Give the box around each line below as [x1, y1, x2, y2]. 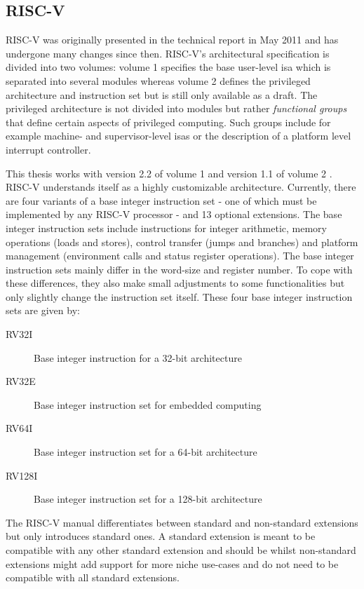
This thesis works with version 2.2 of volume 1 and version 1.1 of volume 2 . [6, 165, 332, 180]
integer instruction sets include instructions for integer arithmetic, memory [6, 220, 327, 235]
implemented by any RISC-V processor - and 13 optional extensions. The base [6, 207, 342, 222]
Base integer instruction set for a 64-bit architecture [34, 445, 257, 459]
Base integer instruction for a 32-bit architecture [34, 350, 242, 365]
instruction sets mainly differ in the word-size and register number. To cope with [6, 262, 353, 276]
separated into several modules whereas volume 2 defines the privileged [6, 73, 311, 88]
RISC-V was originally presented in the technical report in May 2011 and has [6, 32, 339, 47]
